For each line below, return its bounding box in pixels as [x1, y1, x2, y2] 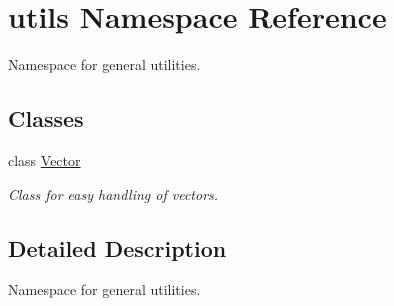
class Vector [8, 149, 81, 170]
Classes [8, 103, 84, 134]
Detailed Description [8, 232, 227, 263]
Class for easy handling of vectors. [8, 183, 219, 204]
